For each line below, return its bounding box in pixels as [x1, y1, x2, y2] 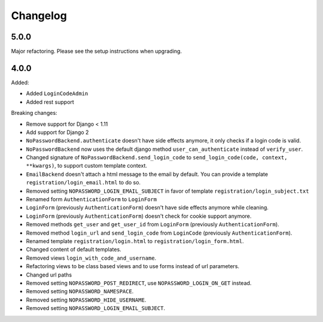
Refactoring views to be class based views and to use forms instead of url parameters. [26, 263, 239, 270]
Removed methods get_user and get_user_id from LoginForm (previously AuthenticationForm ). [26, 221, 279, 228]
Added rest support [26, 98, 74, 105]
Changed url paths [26, 271, 72, 278]
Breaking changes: [11, 110, 57, 117]
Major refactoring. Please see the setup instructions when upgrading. [11, 48, 182, 55]
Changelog [11, 9, 67, 22]
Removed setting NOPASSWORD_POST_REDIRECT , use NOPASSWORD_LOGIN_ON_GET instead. [26, 279, 252, 287]
